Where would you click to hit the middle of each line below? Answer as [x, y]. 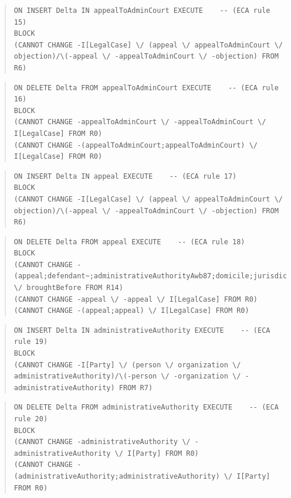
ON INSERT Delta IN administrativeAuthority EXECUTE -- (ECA [142, 330]
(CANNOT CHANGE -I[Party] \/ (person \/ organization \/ [127, 365]
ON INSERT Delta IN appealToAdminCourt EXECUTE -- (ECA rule [142, 11]
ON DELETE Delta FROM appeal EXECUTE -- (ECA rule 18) [129, 242]
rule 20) [31, 419]
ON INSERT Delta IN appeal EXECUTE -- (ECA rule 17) [125, 176]
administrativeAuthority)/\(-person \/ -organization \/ [127, 376]
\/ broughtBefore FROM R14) [68, 288]
